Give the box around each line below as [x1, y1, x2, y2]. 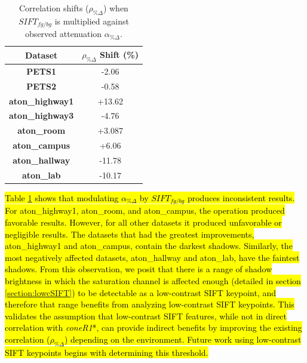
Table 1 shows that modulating [5, 191, 119, 204]
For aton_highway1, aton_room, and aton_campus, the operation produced [5, 204, 285, 217]
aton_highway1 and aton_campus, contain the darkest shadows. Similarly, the [5, 239, 293, 252]
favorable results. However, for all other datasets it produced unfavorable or [5, 216, 282, 228]
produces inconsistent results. [187, 191, 295, 204]
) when [103, 2, 128, 14]
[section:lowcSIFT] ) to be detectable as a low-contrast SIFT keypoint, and [5, 286, 277, 299]
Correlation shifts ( [19, 2, 89, 14]
